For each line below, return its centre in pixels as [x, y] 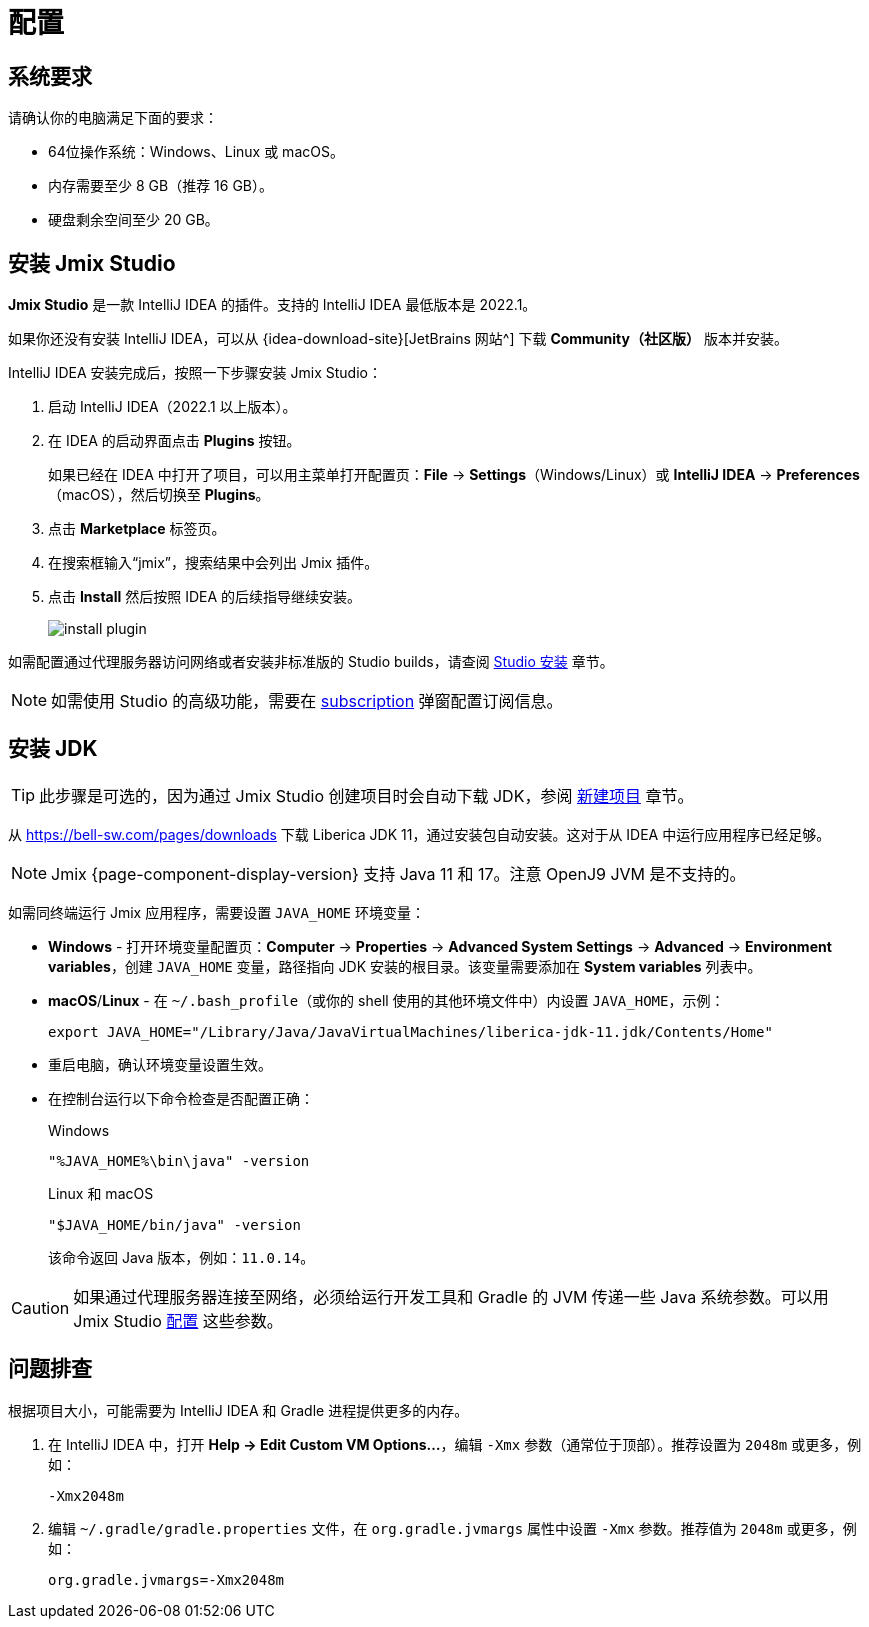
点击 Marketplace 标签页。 [137, 529]
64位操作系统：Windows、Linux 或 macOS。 [196, 152]
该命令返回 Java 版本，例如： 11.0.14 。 [181, 1257]
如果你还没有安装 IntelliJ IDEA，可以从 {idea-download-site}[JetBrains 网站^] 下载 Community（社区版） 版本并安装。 [398, 339]
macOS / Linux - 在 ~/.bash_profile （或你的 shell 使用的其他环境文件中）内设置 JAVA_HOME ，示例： [386, 1000]
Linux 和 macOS [101, 1193]
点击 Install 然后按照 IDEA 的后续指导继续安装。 [205, 597]
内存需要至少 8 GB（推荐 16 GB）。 [160, 186]
